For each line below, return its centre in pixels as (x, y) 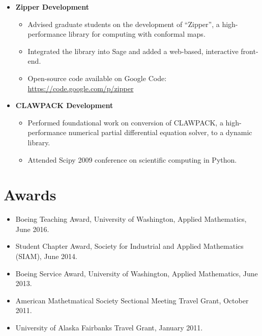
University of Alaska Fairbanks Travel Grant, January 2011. (109, 327)
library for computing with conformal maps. (137, 34)
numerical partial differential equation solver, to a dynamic (160, 132)
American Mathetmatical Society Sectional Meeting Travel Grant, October (132, 300)
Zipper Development (52, 7)
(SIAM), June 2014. (46, 256)
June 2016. (32, 229)
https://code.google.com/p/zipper (81, 88)
